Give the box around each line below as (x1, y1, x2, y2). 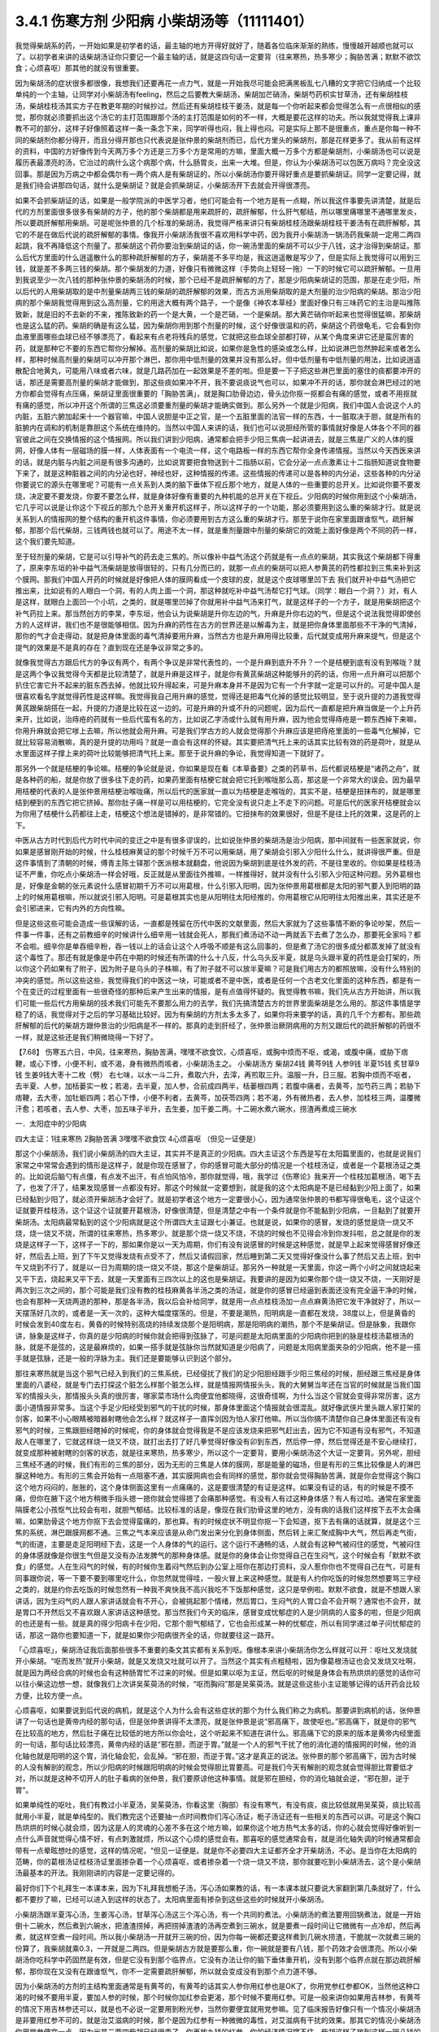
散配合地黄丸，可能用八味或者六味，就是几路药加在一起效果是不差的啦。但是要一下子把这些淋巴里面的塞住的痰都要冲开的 (15, 366, 421, 376)
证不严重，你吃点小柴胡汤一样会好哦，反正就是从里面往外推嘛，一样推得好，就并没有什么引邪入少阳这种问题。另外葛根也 (15, 870, 421, 879)
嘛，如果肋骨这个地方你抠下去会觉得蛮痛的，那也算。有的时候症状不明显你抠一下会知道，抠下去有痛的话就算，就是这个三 (15, 1516, 421, 1526)
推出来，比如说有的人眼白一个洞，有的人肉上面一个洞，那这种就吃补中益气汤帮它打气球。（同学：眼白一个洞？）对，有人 (15, 585, 418, 595)
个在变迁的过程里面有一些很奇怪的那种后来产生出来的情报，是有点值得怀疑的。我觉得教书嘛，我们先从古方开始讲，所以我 (15, 987, 421, 996)
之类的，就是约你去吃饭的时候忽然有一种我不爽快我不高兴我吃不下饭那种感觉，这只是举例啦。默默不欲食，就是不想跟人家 (15, 1585, 421, 1595)
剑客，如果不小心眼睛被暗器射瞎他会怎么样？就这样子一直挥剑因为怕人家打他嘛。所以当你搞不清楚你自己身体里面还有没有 (15, 1414, 421, 1424)
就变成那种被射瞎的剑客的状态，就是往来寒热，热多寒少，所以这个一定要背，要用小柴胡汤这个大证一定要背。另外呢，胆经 (15, 1448, 421, 1458)
